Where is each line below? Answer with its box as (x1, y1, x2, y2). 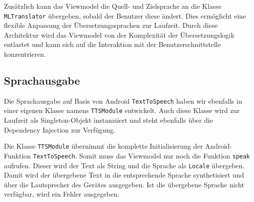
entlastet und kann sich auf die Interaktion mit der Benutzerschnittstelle (4, 39, 221, 49)
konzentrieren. (4, 49, 46, 59)
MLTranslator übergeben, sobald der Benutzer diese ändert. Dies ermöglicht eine (4, 10, 246, 21)
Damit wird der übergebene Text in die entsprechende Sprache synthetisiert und (4, 170, 244, 180)
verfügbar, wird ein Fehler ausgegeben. (4, 189, 120, 199)
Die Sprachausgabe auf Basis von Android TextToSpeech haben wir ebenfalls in (4, 95, 242, 106)
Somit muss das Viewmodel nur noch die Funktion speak (79, 150, 250, 160)
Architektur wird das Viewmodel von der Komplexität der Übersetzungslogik (4, 29, 234, 40)
